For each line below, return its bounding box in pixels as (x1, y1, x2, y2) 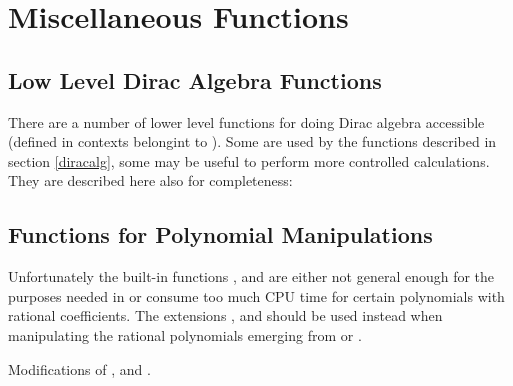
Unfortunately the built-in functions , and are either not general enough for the (8, 266, 495, 287)
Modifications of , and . (8, 358, 151, 379)
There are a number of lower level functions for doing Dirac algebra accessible (8, 111, 485, 132)
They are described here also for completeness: (8, 170, 293, 191)
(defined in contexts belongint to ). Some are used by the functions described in (8, 131, 497, 152)
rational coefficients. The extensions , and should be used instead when (8, 305, 443, 326)
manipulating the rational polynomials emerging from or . (8, 324, 362, 345)
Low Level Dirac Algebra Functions (8, 64, 382, 95)
